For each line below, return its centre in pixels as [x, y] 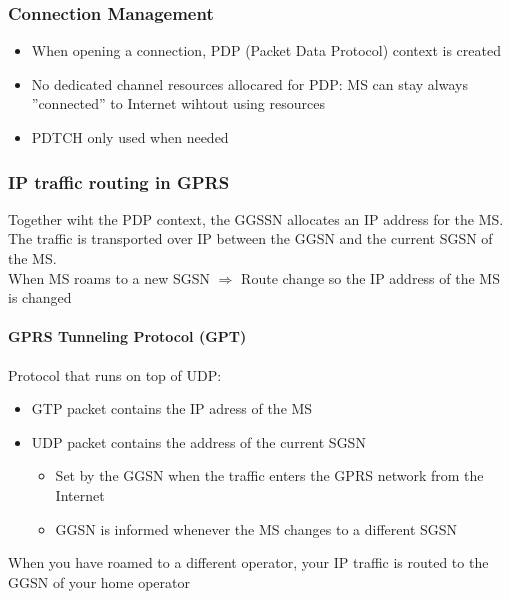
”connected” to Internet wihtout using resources [178, 103]
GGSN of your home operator [99, 581]
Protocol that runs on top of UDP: [115, 374]
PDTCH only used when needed [130, 137]
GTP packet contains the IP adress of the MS [172, 408]
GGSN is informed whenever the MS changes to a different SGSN [256, 528]
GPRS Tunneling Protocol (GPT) [127, 336]
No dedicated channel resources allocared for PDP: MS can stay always [249, 83]
